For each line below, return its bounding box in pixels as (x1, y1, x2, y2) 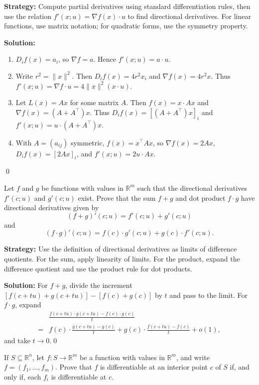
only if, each (4, 372, 41, 382)
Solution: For (4, 280, 48, 290)
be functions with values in (41, 182, 124, 193)
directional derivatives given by (4, 202, 99, 213)
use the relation (4, 10, 52, 21)
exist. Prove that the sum (78, 192, 156, 203)
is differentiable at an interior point (100, 362, 208, 372)
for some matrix (70, 97, 119, 108)
